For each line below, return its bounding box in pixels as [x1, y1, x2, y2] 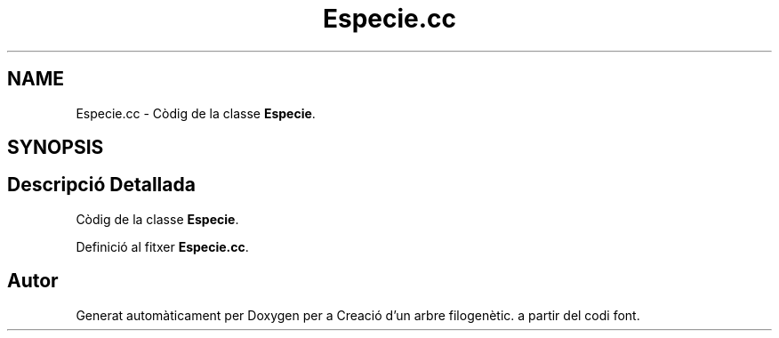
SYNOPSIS [7, 136, 104, 159]
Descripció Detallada [7, 173, 196, 197]
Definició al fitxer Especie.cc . [76, 238, 249, 254]
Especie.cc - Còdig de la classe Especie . [76, 105, 316, 121]
